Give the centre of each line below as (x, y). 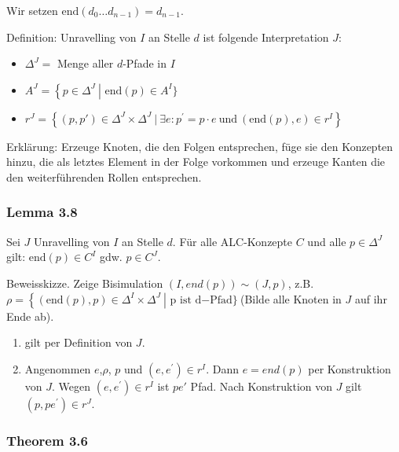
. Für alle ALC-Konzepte (232, 241)
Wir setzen (32, 10)
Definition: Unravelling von (71, 37)
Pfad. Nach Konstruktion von (262, 386)
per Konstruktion (350, 368)
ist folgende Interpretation (266, 37)
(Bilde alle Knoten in (291, 298)
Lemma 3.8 (42, 212)
